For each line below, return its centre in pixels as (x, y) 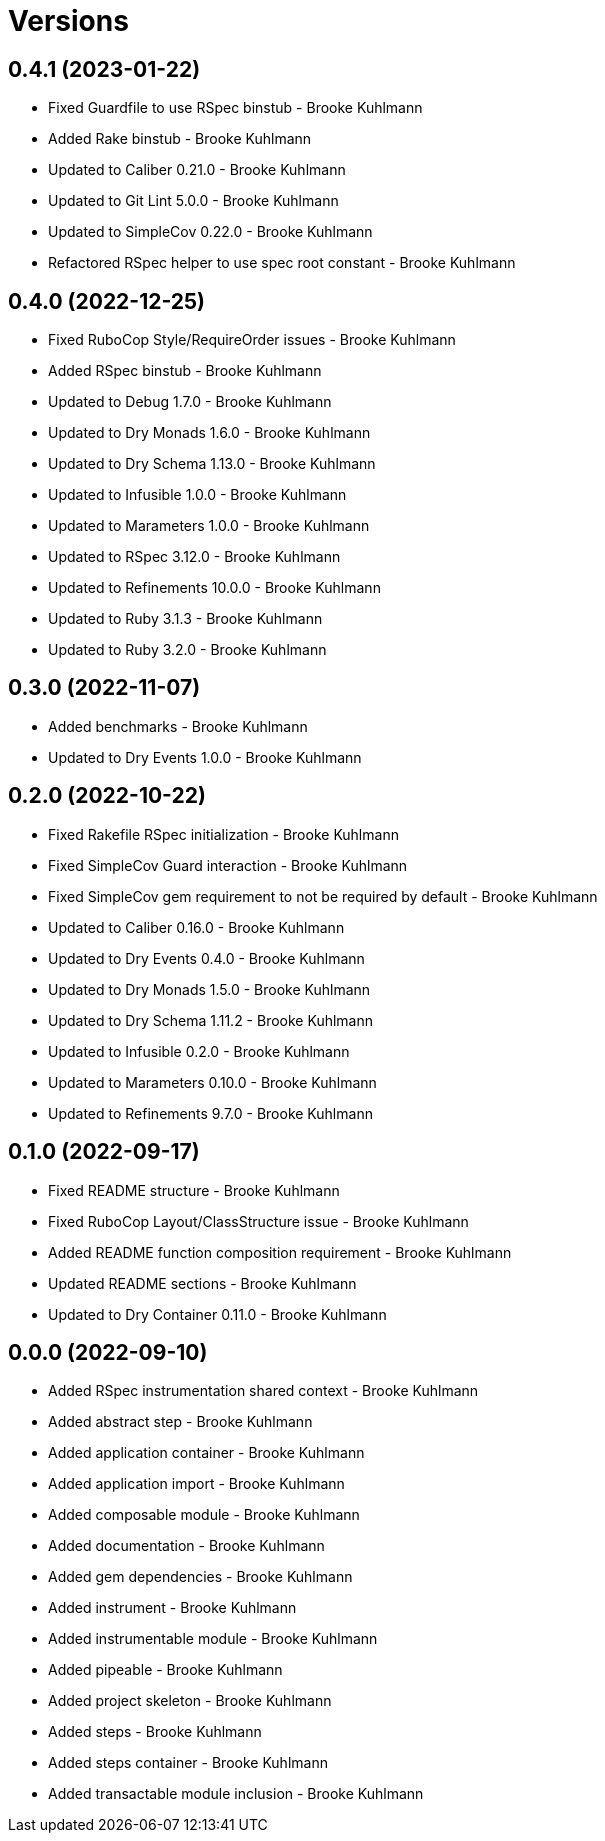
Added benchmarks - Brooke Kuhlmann (178, 726)
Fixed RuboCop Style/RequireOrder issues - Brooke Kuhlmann (252, 340)
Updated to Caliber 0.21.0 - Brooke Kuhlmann (197, 170)
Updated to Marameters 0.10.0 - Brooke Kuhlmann (212, 1082)
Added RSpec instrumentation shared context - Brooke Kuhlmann (263, 1391)
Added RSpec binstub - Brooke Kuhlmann (185, 371)
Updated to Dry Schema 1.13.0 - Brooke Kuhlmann (212, 464)
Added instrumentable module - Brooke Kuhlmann (213, 1639)
